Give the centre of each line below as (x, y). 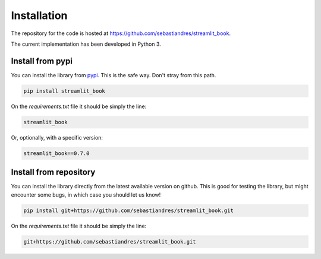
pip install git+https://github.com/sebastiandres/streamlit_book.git (129, 210)
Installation (39, 15)
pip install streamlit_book (64, 91)
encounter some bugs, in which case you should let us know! (86, 195)
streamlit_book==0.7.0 (56, 153)
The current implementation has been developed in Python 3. (86, 44)
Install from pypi (42, 61)
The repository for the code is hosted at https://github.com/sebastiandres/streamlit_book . (121, 33)
